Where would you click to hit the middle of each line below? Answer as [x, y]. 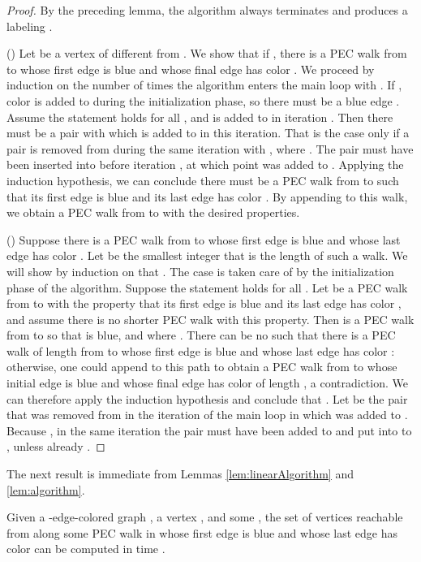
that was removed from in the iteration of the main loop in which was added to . [207, 415]
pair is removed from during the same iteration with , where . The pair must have [210, 148]
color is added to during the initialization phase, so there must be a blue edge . [203, 100]
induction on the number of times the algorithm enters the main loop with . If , [204, 85]
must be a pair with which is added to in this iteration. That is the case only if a [208, 133]
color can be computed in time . [86, 549]
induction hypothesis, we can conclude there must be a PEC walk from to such [203, 180]
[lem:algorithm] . [46, 489]
